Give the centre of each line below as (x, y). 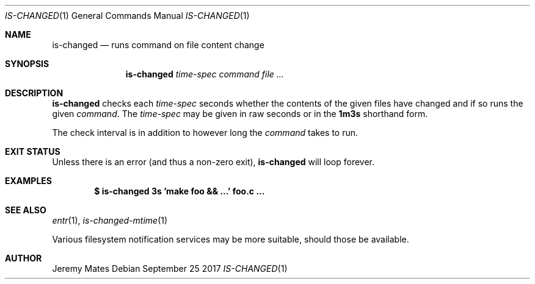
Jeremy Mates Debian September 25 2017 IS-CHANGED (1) (170, 268)
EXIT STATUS (33, 151)
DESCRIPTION (34, 93)
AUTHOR (24, 258)
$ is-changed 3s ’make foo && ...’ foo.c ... (180, 191)
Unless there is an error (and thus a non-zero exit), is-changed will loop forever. (213, 162)
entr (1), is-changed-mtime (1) (110, 220)
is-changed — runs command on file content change (158, 45)
